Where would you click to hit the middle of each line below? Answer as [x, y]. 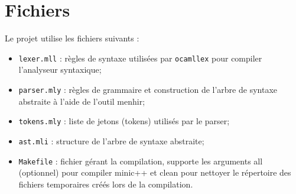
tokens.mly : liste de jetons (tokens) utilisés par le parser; [124, 121]
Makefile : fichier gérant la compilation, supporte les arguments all [141, 161]
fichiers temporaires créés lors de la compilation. [106, 184]
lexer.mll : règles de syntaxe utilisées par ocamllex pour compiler [140, 58]
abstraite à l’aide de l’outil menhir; [82, 101]
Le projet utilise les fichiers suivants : [72, 38]
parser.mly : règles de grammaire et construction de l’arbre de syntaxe [148, 89]
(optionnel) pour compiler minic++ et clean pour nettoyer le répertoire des [155, 172]
